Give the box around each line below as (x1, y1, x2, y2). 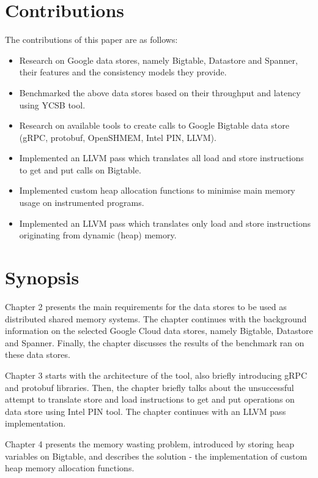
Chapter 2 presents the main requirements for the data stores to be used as (5, 300, 287, 313)
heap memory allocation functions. (5, 461, 135, 474)
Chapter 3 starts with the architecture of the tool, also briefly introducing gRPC (5, 368, 307, 381)
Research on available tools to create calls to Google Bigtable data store (19, 119, 289, 132)
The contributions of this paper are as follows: (5, 33, 178, 46)
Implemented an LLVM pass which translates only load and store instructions (19, 216, 311, 229)
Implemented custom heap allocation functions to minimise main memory (19, 184, 295, 197)
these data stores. (5, 348, 70, 361)
